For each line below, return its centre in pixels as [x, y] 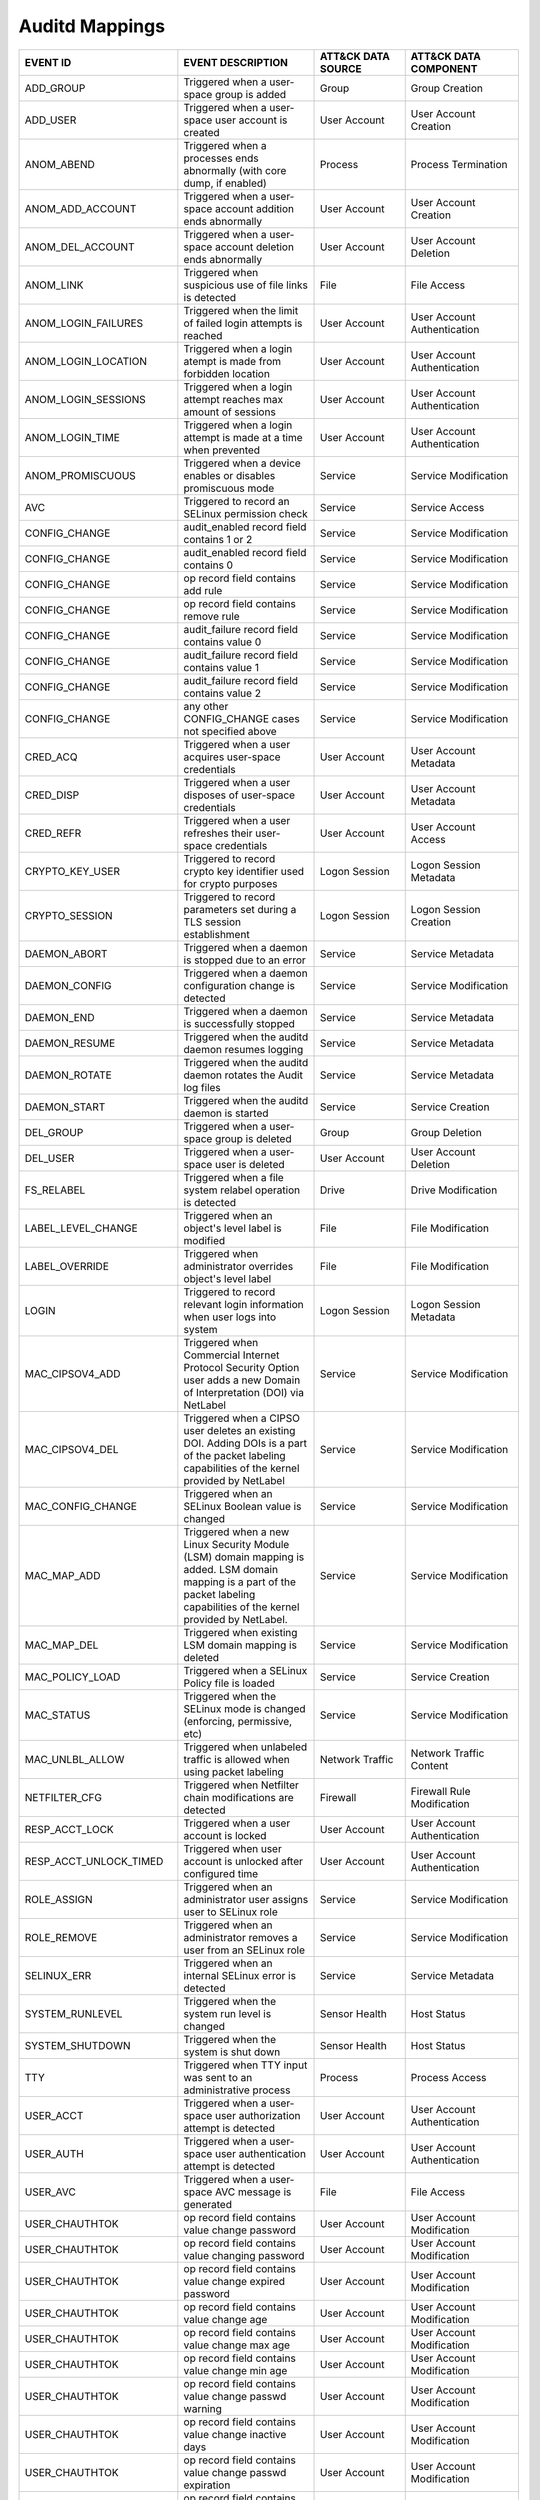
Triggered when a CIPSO [241, 1418]
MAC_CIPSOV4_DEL [71, 1449]
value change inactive [235, 2434]
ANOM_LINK [54, 285]
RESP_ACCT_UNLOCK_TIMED [94, 1861]
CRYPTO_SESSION [69, 915]
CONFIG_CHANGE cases [241, 718]
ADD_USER [50, 120]
